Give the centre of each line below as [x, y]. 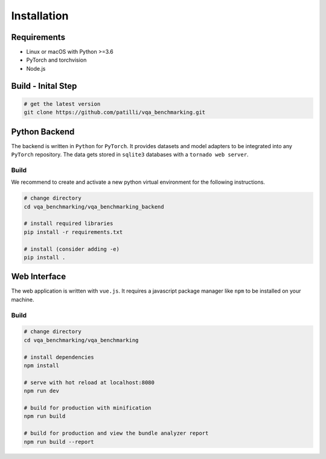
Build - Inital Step [44, 86]
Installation [40, 16]
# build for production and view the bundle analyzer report [116, 433]
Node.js [36, 68]
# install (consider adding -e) [72, 249]
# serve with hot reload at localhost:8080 [89, 382]
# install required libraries [69, 223]
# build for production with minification [88, 408]
